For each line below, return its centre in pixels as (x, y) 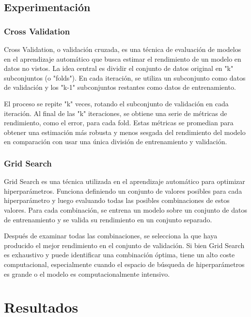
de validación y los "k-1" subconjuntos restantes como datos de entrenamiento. (120, 87)
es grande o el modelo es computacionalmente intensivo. (87, 274)
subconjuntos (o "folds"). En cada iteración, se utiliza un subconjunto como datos (125, 77)
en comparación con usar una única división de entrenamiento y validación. (116, 142)
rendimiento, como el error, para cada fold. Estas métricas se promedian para (119, 123)
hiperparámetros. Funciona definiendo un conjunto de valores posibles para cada (123, 191)
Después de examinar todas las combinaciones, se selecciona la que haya (111, 236)
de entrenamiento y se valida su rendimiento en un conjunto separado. (108, 219)
